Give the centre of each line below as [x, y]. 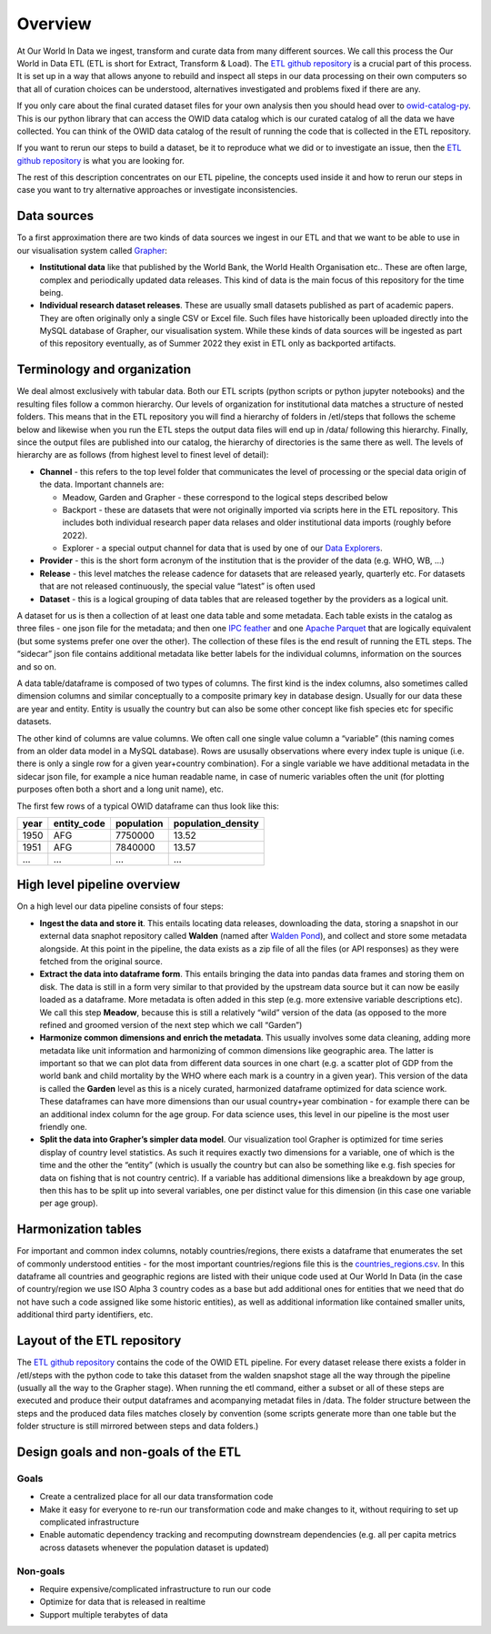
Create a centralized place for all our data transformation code [156, 1497]
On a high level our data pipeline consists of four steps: [120, 906]
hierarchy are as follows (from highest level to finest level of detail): [143, 455]
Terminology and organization [104, 370]
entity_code [79, 823]
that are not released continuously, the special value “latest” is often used [177, 586]
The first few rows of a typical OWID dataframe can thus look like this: [148, 806]
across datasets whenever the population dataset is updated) [155, 1548]
